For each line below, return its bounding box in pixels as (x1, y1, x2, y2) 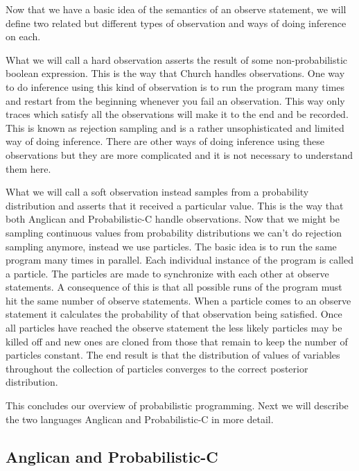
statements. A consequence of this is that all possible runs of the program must (6, 280, 342, 294)
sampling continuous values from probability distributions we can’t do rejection (6, 225, 342, 239)
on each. (6, 29, 41, 44)
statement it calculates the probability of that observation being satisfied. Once (6, 307, 342, 321)
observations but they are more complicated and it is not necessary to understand (6, 147, 353, 162)
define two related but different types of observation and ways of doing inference (6, 15, 347, 30)
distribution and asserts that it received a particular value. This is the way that (6, 198, 344, 212)
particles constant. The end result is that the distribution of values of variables (6, 348, 340, 362)
